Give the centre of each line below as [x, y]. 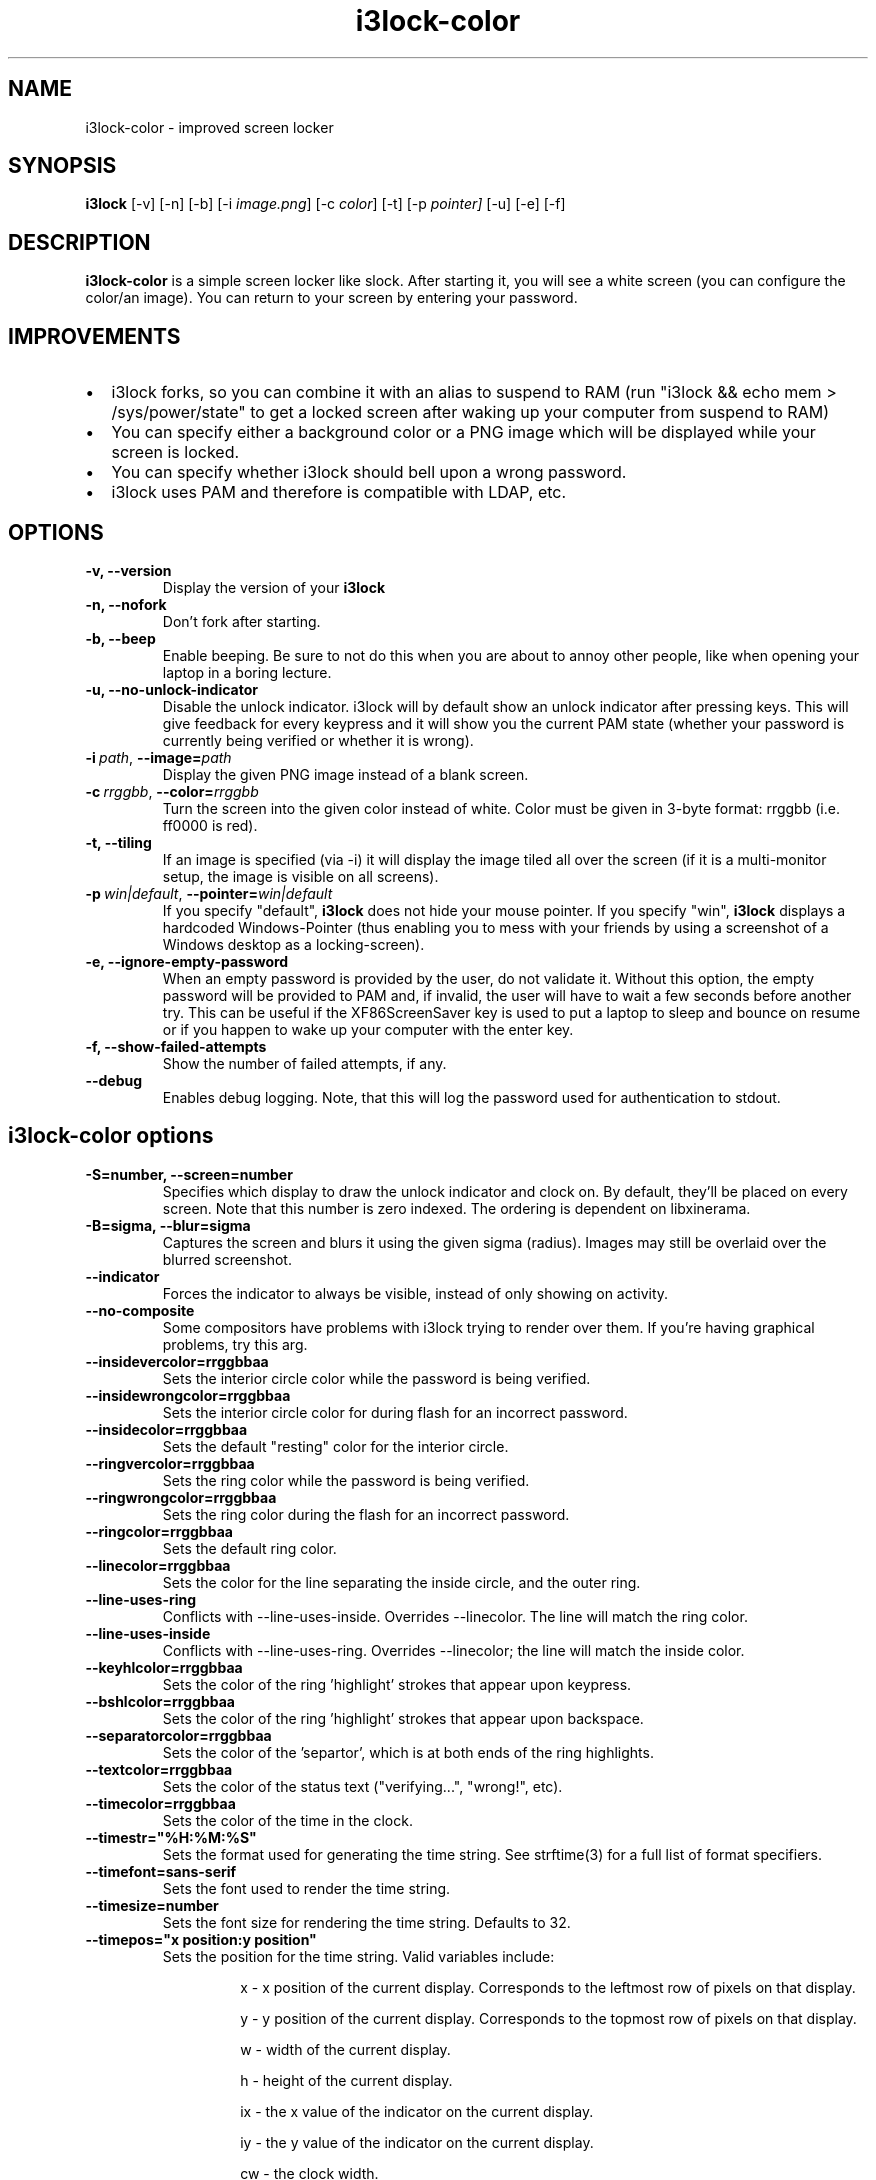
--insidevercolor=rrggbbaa [177, 1361]
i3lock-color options [111, 1136]
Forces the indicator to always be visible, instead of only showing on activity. [415, 1293]
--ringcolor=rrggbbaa [159, 1531]
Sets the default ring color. [249, 1548]
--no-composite [140, 1310]
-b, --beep [120, 638]
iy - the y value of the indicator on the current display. [417, 2142]
